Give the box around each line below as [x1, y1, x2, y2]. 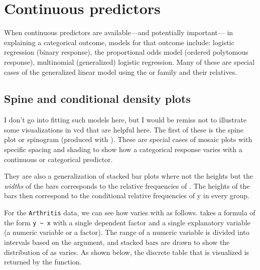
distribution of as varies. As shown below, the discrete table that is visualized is [4, 246, 249, 257]
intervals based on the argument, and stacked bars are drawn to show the [4, 236, 230, 247]
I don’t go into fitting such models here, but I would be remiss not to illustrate [4, 114, 247, 125]
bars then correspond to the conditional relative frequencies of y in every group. [4, 190, 249, 201]
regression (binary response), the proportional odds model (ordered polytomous [4, 47, 248, 57]
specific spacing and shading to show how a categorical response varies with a [4, 144, 242, 155]
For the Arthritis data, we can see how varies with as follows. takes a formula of [4, 207, 255, 218]
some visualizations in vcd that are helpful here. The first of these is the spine [4, 124, 244, 134]
